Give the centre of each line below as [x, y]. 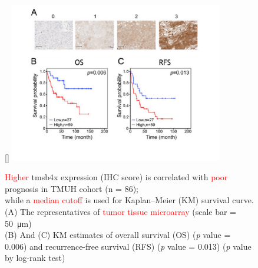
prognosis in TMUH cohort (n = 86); [72, 188]
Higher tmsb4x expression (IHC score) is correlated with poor [116, 177]
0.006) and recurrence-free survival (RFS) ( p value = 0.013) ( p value [128, 246]
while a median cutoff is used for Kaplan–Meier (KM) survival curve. [129, 200]
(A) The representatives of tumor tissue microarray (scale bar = [121, 211]
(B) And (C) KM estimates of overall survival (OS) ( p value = [118, 235]
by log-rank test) [35, 258]
